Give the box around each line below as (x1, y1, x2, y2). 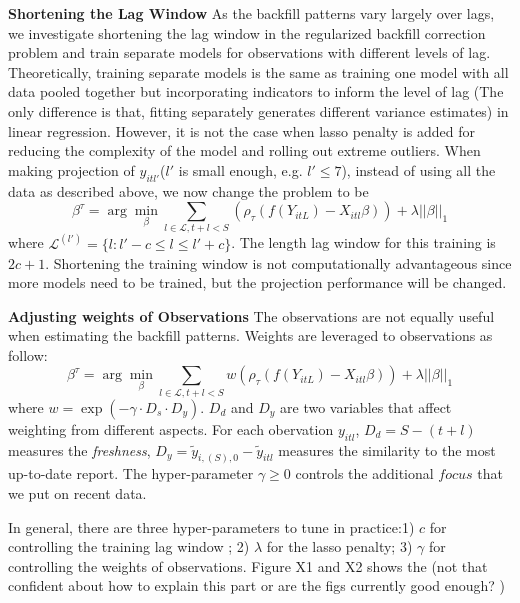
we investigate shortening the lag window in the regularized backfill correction (8, 22, 486, 43)
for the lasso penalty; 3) (266, 536, 413, 557)
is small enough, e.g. (178, 159, 303, 180)
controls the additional (295, 463, 434, 484)
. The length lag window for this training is (231, 232, 496, 253)
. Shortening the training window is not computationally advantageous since (45, 252, 512, 273)
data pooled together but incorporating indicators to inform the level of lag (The (8, 81, 504, 102)
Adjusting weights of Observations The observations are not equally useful (8, 305, 495, 326)
